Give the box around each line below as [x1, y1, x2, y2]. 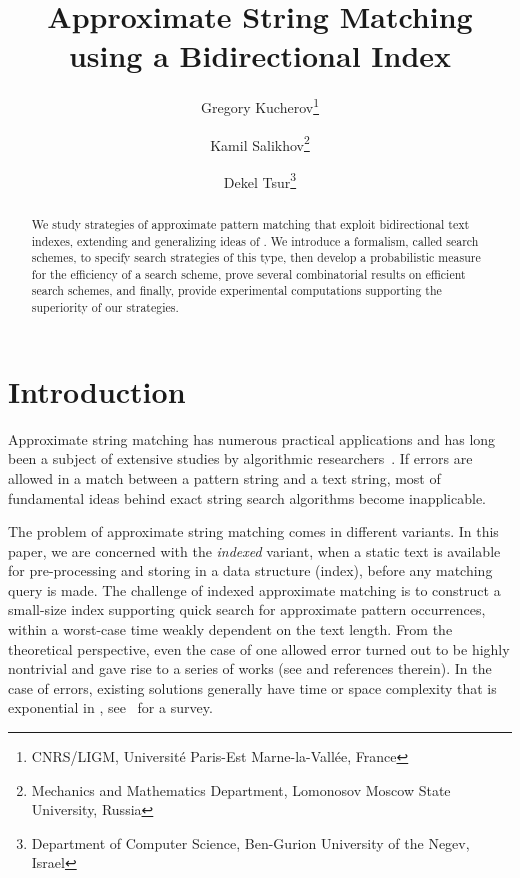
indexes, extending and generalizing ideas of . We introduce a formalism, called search [31, 232, 479, 249]
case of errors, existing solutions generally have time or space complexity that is [8, 677, 497, 698]
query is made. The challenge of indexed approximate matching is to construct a [8, 579, 501, 600]
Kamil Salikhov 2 [210, 131, 310, 155]
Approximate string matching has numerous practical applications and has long [8, 428, 496, 449]
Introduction [8, 370, 186, 411]
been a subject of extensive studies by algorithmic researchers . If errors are [8, 448, 473, 469]
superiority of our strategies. [31, 299, 179, 316]
